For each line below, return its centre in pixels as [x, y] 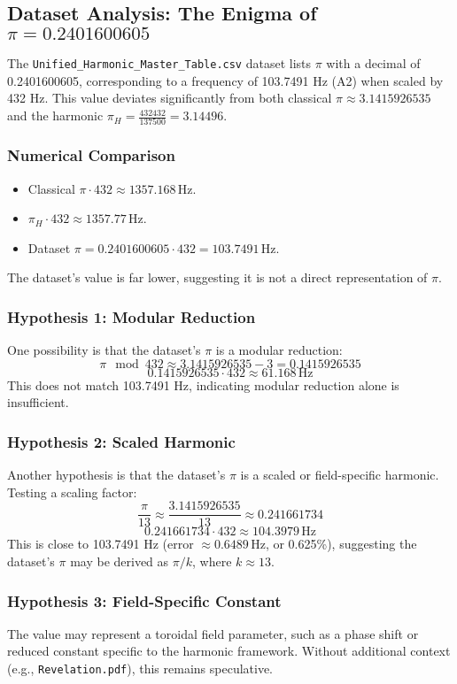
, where [212, 561]
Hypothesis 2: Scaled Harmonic [121, 441]
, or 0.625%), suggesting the [341, 544]
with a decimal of [373, 63]
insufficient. [38, 402]
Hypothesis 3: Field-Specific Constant [144, 600]
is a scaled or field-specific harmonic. [340, 475]
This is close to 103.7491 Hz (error [101, 544]
